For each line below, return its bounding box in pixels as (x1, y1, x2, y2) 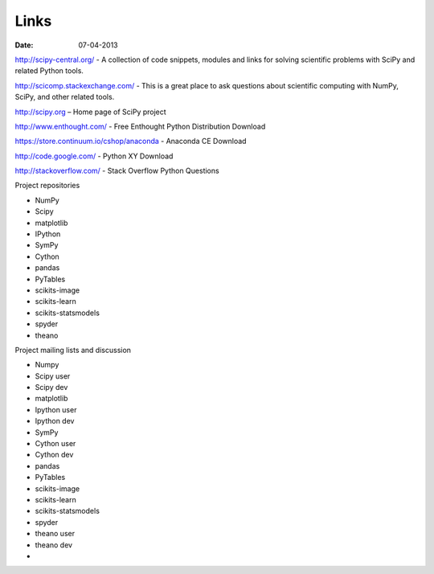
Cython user (35, 439, 76, 449)
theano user (35, 529, 76, 539)
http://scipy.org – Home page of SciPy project (14, 107, 166, 117)
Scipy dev (35, 383, 68, 392)
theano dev (35, 539, 72, 550)
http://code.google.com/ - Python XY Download (14, 151, 174, 161)
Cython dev (35, 450, 74, 460)
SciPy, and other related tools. (14, 92, 115, 102)
